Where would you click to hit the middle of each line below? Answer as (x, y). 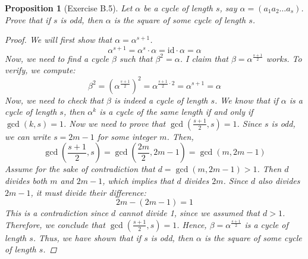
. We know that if (246, 100)
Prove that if (28, 19)
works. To (284, 58)
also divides (279, 180)
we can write (28, 136)
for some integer (127, 136)
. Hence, (192, 224)
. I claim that (204, 58)
